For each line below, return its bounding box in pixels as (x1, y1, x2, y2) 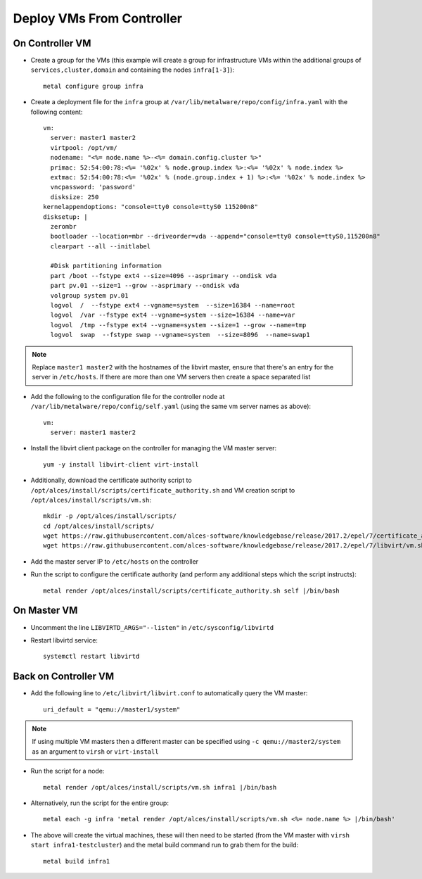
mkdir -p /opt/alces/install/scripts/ (43, 512, 177, 520)
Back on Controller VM (13, 671, 115, 683)
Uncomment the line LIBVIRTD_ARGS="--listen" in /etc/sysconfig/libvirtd (30, 623, 274, 631)
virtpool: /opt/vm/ (50, 144, 117, 151)
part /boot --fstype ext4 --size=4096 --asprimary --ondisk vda (50, 272, 277, 279)
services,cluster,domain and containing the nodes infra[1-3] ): (30, 65, 235, 74)
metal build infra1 (43, 857, 110, 865)
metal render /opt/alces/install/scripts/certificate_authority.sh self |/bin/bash (43, 586, 340, 595)
